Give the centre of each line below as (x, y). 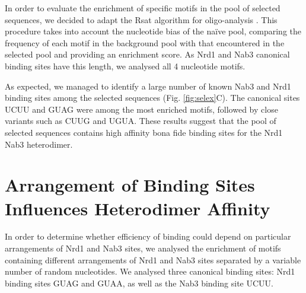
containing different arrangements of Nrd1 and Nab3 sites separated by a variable (153, 259)
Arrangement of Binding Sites (130, 185)
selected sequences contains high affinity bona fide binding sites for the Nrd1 (144, 132)
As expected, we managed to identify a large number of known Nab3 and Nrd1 (148, 86)
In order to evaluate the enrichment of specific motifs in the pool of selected (143, 8)
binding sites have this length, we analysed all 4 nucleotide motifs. (125, 66)
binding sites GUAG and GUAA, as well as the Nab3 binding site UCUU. (139, 283)
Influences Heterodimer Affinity (138, 208)
